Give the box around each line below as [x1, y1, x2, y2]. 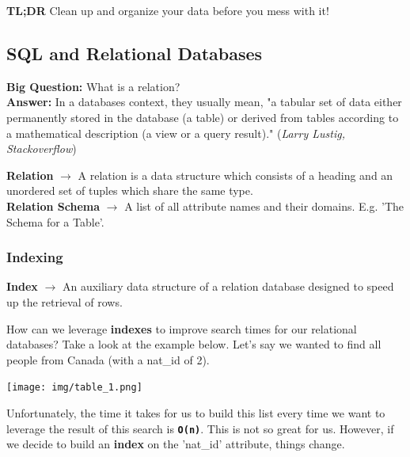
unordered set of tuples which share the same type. [6, 182, 253, 199]
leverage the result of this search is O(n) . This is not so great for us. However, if [6, 420, 394, 436]
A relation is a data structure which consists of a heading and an [78, 166, 393, 183]
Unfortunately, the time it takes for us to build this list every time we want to [6, 404, 385, 421]
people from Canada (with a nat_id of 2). [6, 351, 210, 368]
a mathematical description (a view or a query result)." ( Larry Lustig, [6, 124, 345, 141]
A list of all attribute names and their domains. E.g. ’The [124, 197, 404, 214]
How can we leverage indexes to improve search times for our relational [6, 320, 357, 337]
